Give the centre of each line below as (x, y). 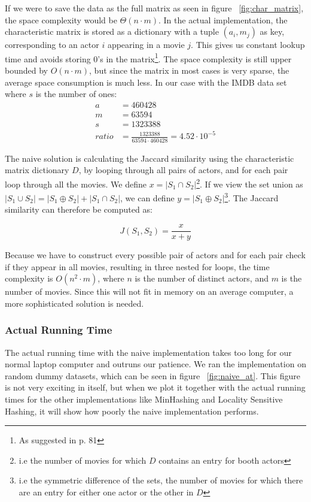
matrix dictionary (37, 170)
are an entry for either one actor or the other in (106, 492)
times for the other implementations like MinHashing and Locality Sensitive (144, 399)
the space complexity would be (61, 19)
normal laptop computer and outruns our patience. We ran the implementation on (155, 364)
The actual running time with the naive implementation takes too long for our (148, 352)
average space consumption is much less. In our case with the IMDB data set (146, 82)
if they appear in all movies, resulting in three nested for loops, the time (137, 266)
